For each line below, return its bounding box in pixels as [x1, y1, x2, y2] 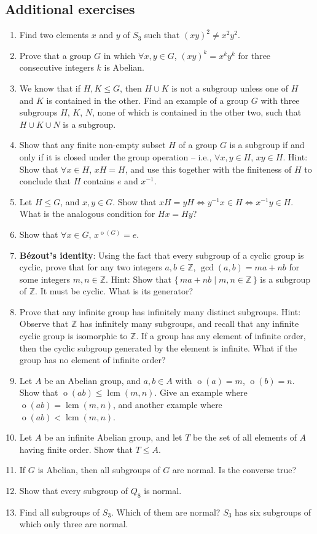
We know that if [19, 81, 80, 94]
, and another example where [113, 398, 222, 411]
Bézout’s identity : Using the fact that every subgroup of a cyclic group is [19, 248, 304, 261]
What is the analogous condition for [19, 207, 155, 220]
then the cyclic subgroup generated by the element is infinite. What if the [19, 341, 297, 354]
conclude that [19, 175, 71, 187]
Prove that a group [19, 49, 92, 61]
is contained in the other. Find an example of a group [46, 93, 249, 106]
